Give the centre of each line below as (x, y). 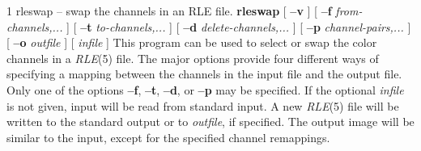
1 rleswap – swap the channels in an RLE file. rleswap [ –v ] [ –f (169, 10)
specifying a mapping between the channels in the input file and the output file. (204, 74)
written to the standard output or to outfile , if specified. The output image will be (210, 122)
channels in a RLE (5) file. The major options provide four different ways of (193, 58)
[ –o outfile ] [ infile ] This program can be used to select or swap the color (192, 42)
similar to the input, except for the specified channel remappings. (168, 137)
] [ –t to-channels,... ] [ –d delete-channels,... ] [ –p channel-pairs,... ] (239, 26)
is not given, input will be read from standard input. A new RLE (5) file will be (203, 105)
